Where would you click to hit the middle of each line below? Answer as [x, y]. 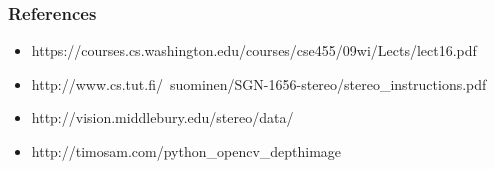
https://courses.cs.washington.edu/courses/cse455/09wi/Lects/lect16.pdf [254, 50]
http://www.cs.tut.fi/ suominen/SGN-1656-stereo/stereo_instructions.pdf [259, 83]
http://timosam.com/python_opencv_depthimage [186, 151]
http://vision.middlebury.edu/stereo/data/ [162, 117]
